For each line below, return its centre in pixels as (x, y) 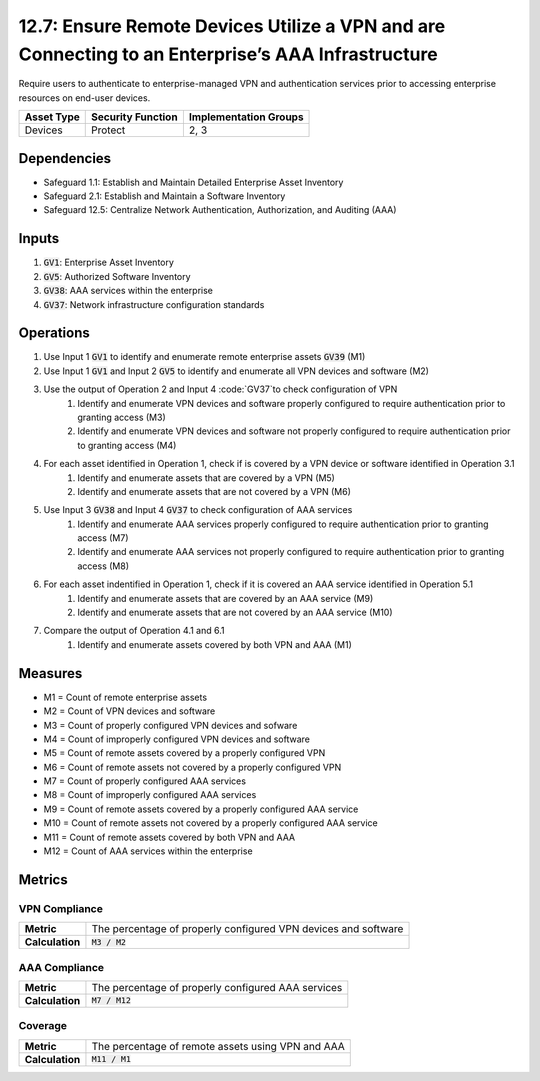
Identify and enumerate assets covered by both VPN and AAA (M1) (214, 644)
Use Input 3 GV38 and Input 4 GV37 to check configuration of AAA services (198, 510)
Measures (50, 673)
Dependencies (65, 158)
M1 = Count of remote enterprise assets (125, 697)
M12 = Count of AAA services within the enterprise (148, 851)
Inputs (39, 238)
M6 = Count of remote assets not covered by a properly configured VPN (192, 767)
